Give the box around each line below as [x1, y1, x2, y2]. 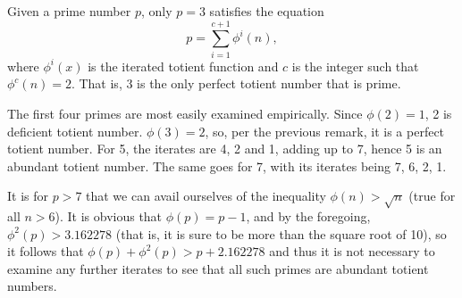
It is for [7, 186, 49, 205]
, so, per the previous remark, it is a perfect [205, 121, 445, 140]
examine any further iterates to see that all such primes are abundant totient [7, 259, 429, 277]
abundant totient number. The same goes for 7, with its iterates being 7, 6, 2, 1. [7, 156, 447, 175]
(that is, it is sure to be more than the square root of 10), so [115, 224, 447, 243]
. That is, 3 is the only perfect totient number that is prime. [71, 74, 401, 93]
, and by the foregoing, [246, 207, 371, 226]
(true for [408, 186, 456, 205]
